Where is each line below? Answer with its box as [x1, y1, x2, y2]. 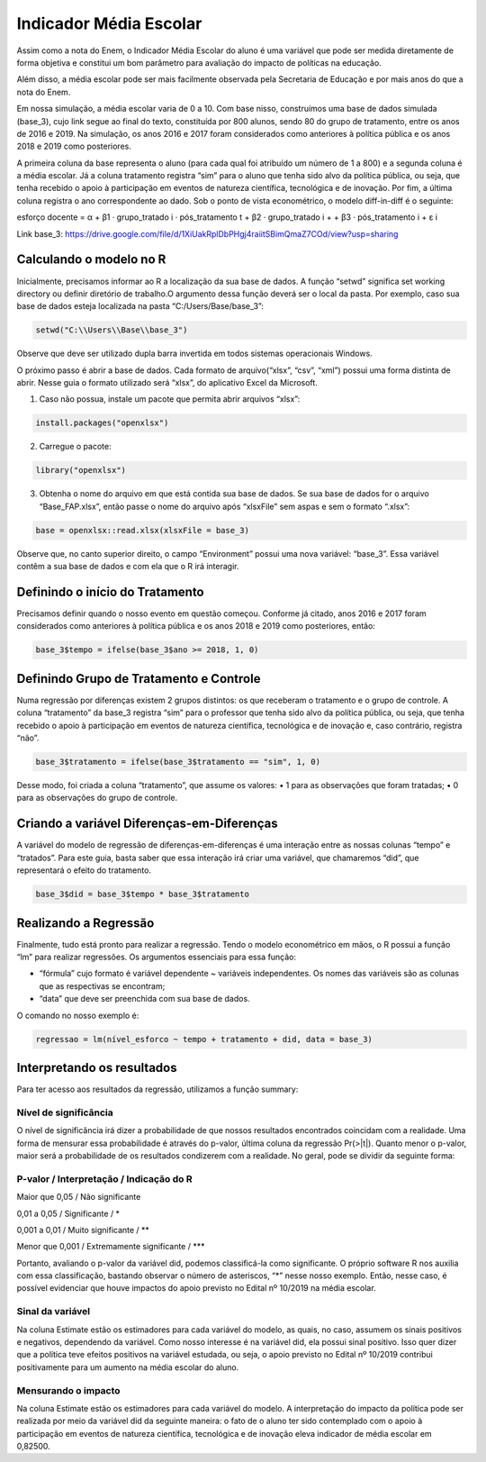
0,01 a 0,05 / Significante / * [16, 1208, 121, 1219]
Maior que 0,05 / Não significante [16, 1192, 141, 1203]
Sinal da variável [16, 1305, 91, 1318]
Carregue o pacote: [39, 441, 112, 452]
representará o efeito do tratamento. [16, 865, 152, 876]
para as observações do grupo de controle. [16, 793, 178, 804]
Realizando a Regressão [16, 915, 155, 931]
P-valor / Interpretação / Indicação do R [16, 1172, 193, 1185]
